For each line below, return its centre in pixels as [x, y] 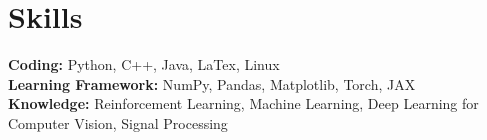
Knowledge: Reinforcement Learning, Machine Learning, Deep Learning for [243, 103]
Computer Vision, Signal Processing [118, 122]
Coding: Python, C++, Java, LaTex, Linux [144, 64]
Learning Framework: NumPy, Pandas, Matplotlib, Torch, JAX [212, 83]
